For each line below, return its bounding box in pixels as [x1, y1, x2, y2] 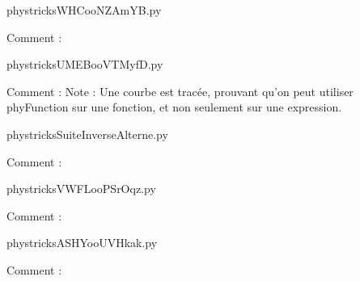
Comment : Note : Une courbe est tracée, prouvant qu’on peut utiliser [6, 82, 354, 99]
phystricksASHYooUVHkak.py [6, 234, 158, 251]
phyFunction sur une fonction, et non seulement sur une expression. [6, 99, 342, 115]
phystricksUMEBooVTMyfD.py [6, 56, 163, 73]
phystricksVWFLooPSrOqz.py [6, 180, 156, 197]
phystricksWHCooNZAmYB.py [6, 2, 162, 18]
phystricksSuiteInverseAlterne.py [6, 125, 168, 142]
